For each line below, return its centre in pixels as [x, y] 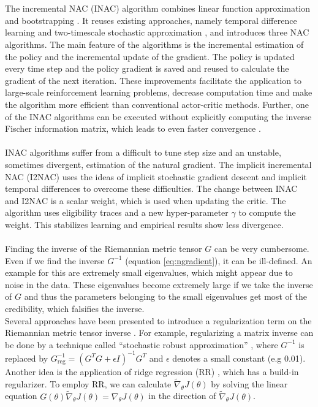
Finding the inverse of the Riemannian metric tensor [104, 249]
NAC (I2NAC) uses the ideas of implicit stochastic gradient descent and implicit [156, 176]
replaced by [27, 358]
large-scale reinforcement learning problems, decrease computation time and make [159, 92]
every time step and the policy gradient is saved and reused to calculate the [147, 68]
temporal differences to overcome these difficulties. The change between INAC [151, 188]
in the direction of [182, 396]
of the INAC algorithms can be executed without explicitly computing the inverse [158, 116]
